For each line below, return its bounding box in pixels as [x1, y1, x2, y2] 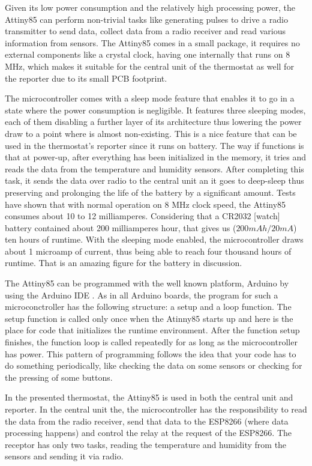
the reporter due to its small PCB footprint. [5, 71, 167, 84]
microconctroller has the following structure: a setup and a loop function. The [5, 300, 292, 313]
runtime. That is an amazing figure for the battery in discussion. [5, 256, 242, 269]
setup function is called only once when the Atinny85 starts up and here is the [5, 312, 293, 324]
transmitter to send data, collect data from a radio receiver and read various [5, 25, 286, 37]
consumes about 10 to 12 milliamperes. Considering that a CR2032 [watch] [5, 210, 280, 222]
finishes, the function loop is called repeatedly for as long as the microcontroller [5, 336, 298, 348]
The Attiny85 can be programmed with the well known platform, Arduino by [5, 277, 289, 289]
